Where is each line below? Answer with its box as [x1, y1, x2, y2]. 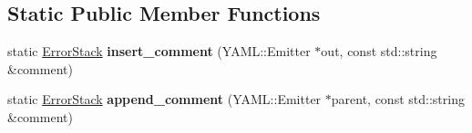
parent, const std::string [331, 90, 465, 109]
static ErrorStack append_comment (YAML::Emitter [7, 90, 322, 109]
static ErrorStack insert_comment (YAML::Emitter [7, 42, 311, 61]
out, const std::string [321, 42, 437, 61]
